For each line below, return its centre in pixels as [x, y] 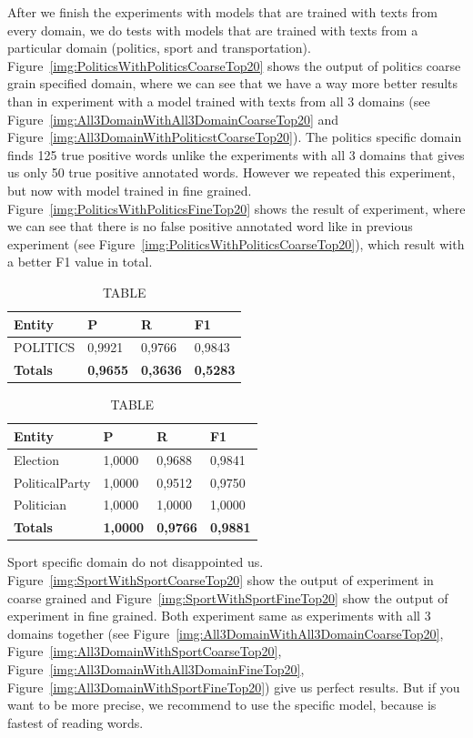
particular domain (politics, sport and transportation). [159, 48]
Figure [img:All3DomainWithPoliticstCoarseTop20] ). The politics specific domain [235, 137]
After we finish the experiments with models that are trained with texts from [222, 12]
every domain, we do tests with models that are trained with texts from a [213, 30]
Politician [40, 505]
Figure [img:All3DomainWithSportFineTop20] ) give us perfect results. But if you [234, 687]
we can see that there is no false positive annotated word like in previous [210, 226]
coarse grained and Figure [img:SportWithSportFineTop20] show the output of [228, 597]
